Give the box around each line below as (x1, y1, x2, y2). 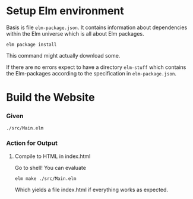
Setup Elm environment (6, 4, 125, 18)
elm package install (6, 42, 58, 48)
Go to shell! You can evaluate (14, 164, 86, 171)
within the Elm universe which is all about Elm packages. (6, 30, 144, 37)
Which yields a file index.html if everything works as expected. (14, 186, 168, 193)
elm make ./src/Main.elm (14, 175, 77, 182)
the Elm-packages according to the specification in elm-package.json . (6, 70, 177, 77)
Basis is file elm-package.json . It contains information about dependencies (6, 24, 188, 31)
